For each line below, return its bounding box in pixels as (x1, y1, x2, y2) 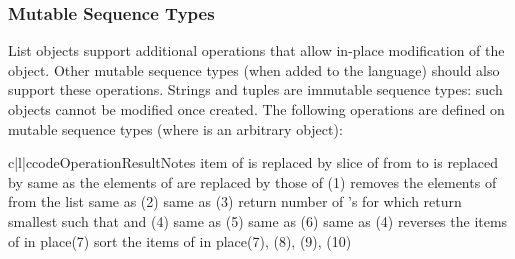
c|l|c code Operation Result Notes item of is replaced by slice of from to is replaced (8, 152, 498, 173)
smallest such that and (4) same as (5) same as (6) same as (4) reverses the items (8, 210, 508, 231)
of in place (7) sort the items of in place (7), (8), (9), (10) (8, 230, 352, 251)
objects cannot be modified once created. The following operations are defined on (8, 99, 505, 119)
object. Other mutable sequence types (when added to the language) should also (8, 59, 500, 80)
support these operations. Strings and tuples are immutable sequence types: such (8, 79, 503, 100)
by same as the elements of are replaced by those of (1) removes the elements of (8, 171, 497, 192)
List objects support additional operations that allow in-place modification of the (8, 40, 505, 61)
